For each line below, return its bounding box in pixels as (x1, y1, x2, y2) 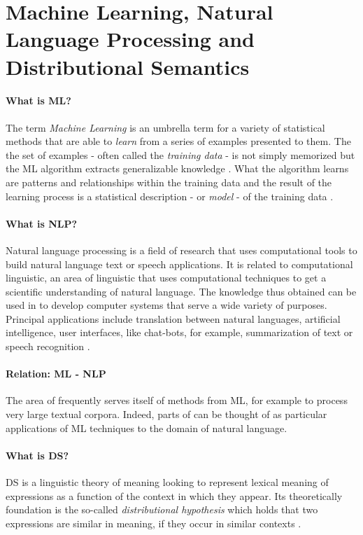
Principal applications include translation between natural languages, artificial (6, 311, 341, 326)
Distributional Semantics (6, 52, 250, 81)
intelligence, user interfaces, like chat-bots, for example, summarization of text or (6, 325, 353, 340)
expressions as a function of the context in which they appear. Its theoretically (6, 488, 343, 503)
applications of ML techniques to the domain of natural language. (6, 420, 287, 435)
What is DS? (6, 447, 69, 462)
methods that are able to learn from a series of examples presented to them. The (6, 134, 351, 148)
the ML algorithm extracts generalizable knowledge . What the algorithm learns (6, 161, 349, 176)
